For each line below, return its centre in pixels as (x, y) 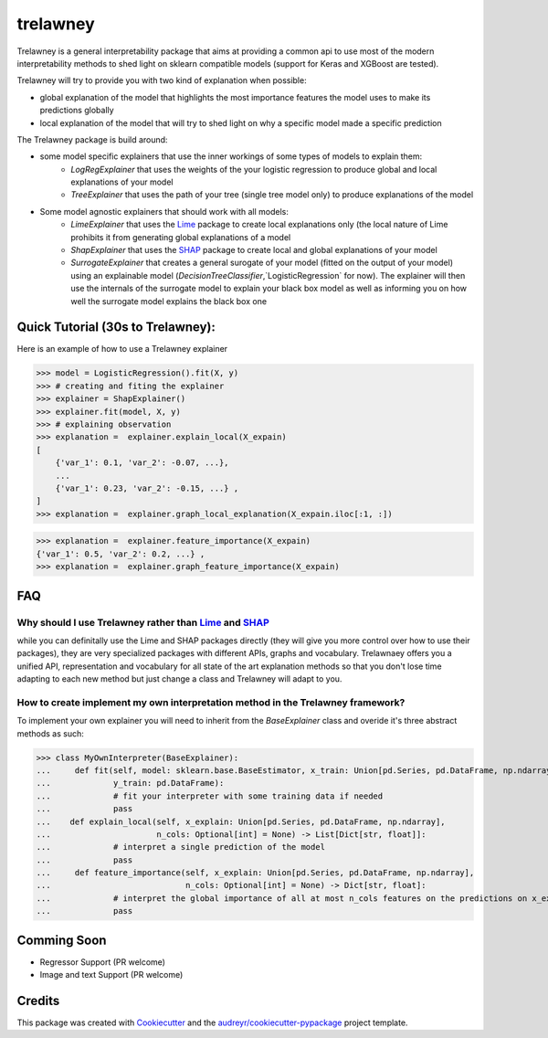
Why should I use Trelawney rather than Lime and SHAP (143, 622)
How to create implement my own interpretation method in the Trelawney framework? (211, 702)
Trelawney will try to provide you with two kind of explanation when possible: (162, 80)
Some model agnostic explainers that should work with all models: (164, 211)
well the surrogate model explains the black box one (169, 301)
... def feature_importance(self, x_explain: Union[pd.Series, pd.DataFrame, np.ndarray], (255, 873)
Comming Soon (62, 940)
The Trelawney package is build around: (92, 139)
